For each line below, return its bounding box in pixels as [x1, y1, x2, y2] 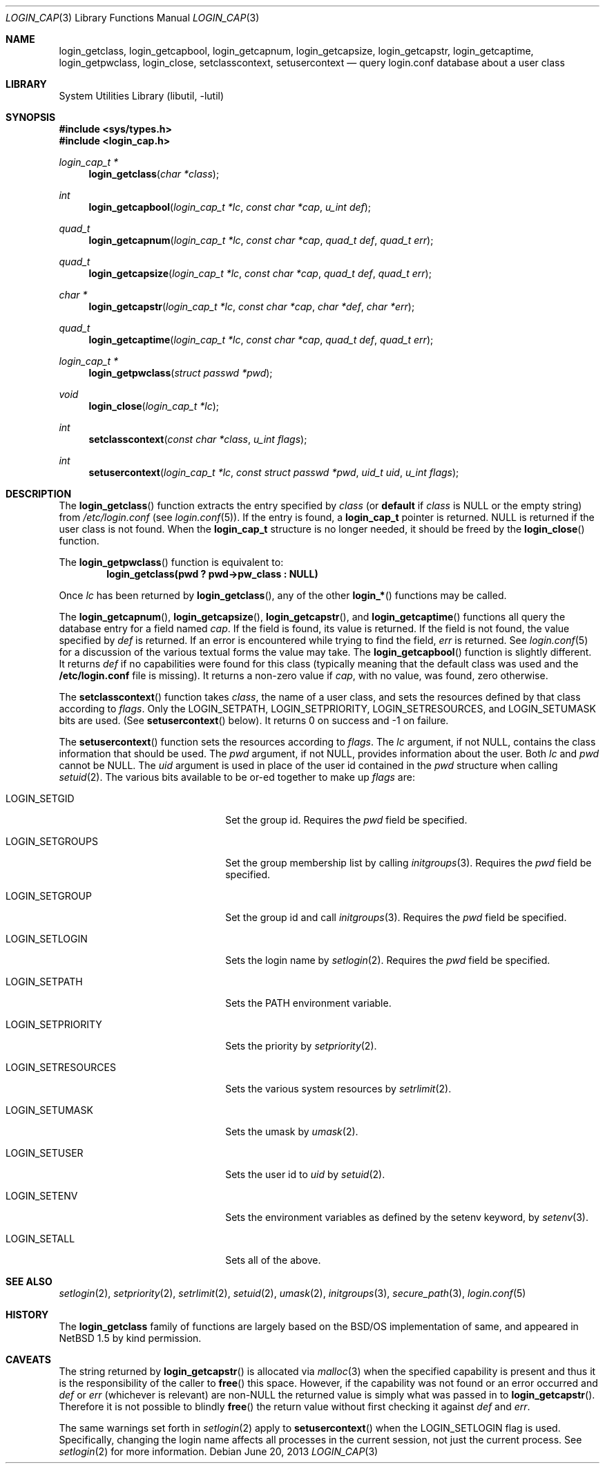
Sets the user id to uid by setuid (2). [225, 1168, 385, 1180]
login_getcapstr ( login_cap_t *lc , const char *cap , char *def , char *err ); [88, 301, 415, 312]
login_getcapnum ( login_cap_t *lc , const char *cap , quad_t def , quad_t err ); [88, 234, 434, 246]
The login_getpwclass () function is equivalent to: [59, 556, 284, 568]
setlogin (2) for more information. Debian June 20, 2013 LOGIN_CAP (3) [59, 1446, 378, 1457]
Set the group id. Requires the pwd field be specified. [225, 814, 468, 826]
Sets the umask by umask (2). [225, 1126, 358, 1137]
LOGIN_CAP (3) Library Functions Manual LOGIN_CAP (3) [6, 12, 260, 23]
